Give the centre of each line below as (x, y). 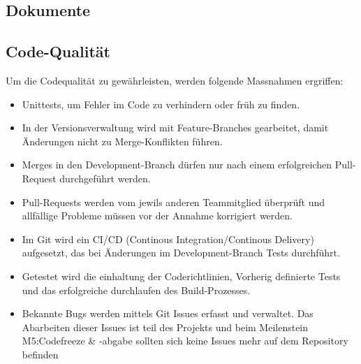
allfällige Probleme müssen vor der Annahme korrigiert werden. (157, 216)
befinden (40, 354)
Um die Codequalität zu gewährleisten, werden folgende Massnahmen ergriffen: (175, 80)
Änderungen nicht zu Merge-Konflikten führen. (122, 141)
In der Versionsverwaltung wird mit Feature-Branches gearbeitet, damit (175, 128)
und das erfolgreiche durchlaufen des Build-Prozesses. (136, 290)
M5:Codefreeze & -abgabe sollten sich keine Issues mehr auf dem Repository (185, 341)
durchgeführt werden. (105, 178)
